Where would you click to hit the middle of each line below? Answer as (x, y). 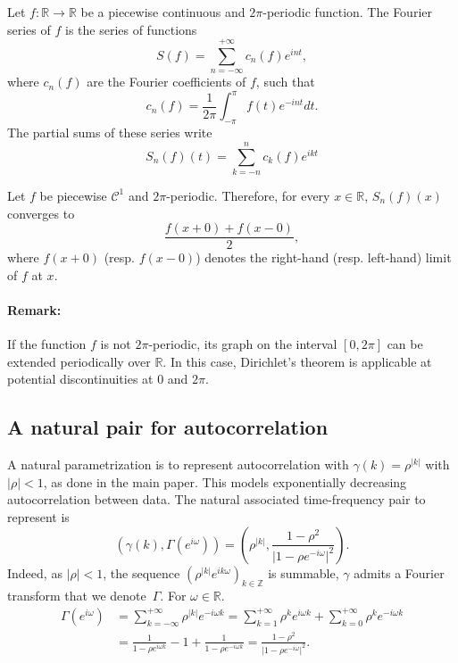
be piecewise (73, 195)
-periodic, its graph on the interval (243, 344)
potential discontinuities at (80, 379)
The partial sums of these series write (110, 133)
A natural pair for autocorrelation (168, 427)
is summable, (304, 572)
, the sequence (142, 572)
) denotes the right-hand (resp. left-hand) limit (324, 257)
